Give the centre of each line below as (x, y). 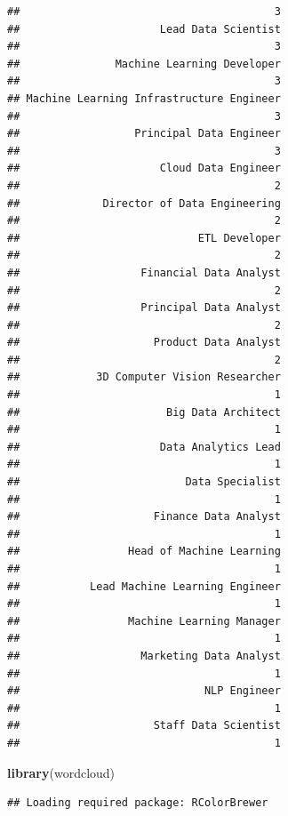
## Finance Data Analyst (144, 517)
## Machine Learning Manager (144, 621)
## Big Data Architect (144, 412)
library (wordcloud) (61, 772)
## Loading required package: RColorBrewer (138, 803)
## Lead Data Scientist (144, 29)
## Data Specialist (144, 482)
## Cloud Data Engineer (144, 168)
